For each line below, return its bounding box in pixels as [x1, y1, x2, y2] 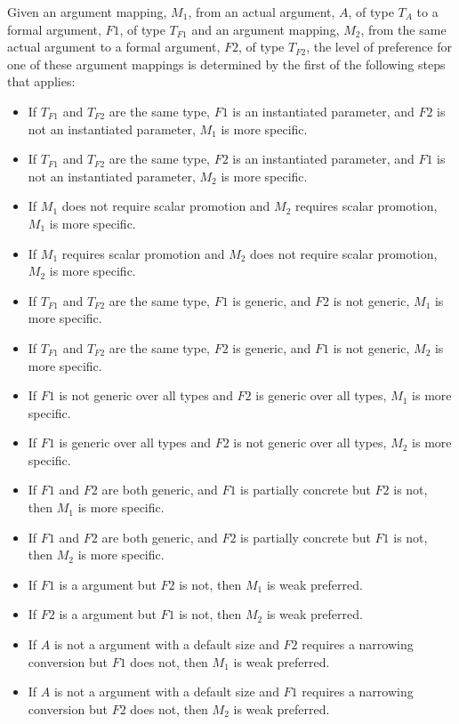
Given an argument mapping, [7, 3, 167, 20]
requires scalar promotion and [61, 244, 225, 262]
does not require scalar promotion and [61, 197, 270, 215]
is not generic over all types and [59, 386, 233, 405]
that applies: [7, 72, 76, 91]
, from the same [360, 20, 447, 38]
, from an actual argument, [188, 3, 335, 20]
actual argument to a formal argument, [7, 37, 221, 56]
